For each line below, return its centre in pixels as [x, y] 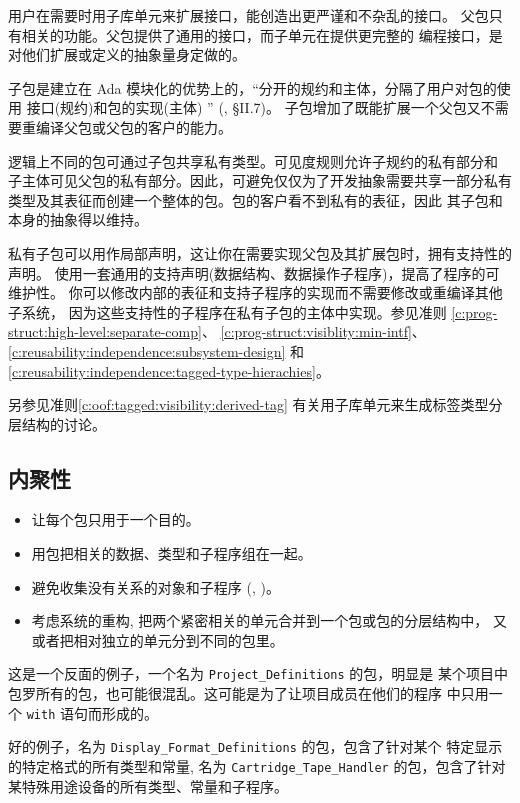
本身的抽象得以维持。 [78, 219]
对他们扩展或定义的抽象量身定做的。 [127, 54]
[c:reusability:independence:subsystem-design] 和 [156, 350]
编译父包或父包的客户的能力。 [133, 126]
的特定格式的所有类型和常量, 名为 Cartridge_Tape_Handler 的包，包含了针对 [257, 766]
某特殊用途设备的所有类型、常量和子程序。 [148, 785]
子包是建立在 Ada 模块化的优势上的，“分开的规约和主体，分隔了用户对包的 [252, 87]
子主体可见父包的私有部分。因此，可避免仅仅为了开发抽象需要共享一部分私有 [260, 180]
